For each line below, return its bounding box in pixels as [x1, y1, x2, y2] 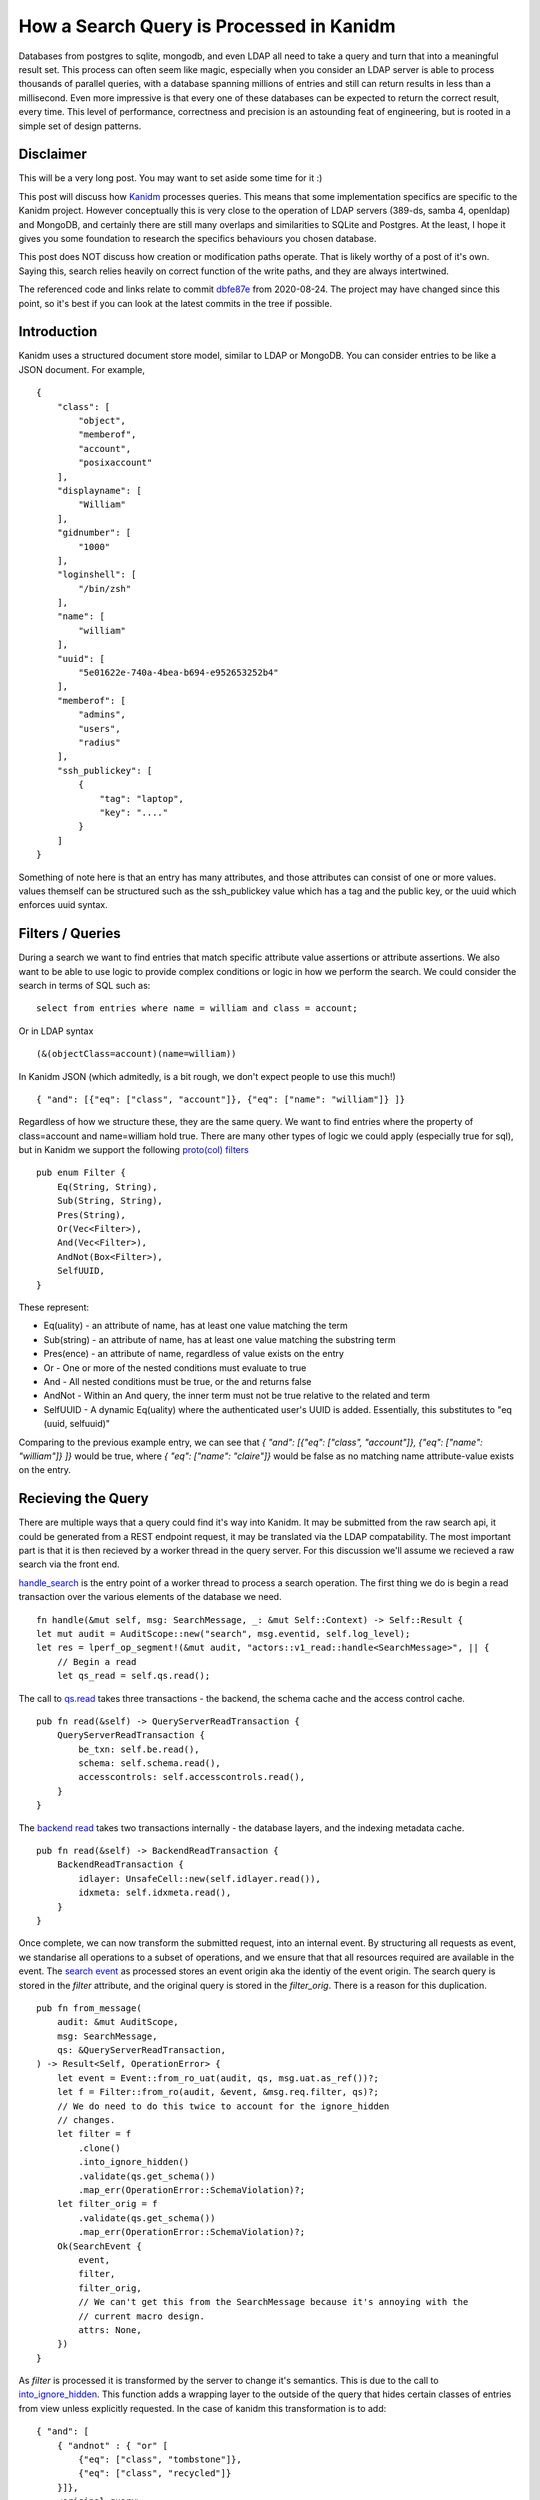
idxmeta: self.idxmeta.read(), [78, 1887, 232, 1899]
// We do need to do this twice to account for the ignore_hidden [56, 2100, 390, 2112]
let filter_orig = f [56, 2198, 158, 2210]
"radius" [78, 736, 121, 748]
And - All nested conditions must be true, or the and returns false [43, 1375, 312, 1387]
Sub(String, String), [56, 1195, 164, 1207]
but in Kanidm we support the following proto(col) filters [18, 1144, 249, 1156]
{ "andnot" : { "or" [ [56, 2440, 169, 2451]
